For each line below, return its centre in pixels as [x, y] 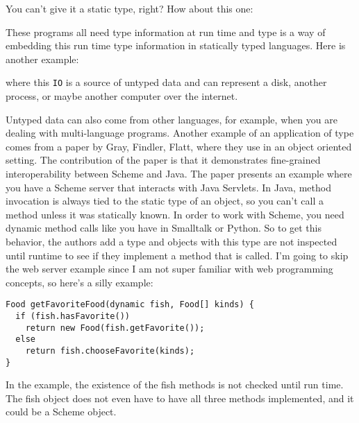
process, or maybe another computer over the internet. [122, 96]
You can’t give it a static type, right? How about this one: [130, 8]
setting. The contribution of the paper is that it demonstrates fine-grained [163, 160]
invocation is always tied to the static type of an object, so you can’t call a [165, 201]
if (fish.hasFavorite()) [73, 316]
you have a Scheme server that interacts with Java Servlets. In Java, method [168, 187]
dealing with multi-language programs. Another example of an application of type [180, 133]
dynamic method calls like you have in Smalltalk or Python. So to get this [164, 228]
